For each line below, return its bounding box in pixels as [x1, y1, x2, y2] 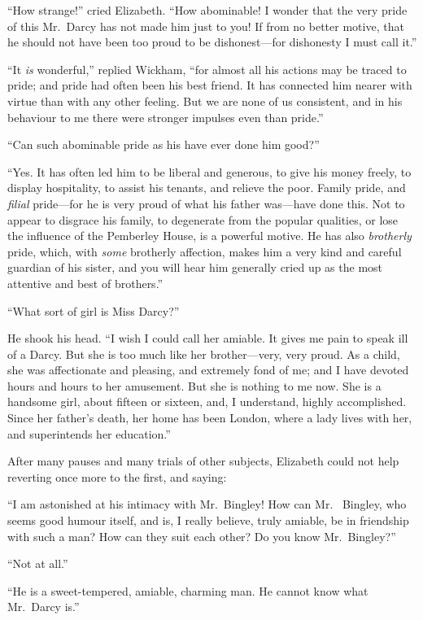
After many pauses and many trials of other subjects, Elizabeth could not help [7, 452, 399, 469]
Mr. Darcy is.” [7, 598, 80, 615]
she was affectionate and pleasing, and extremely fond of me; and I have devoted [7, 361, 409, 378]
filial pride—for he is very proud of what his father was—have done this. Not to [7, 194, 405, 212]
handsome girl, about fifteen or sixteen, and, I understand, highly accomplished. [7, 393, 407, 410]
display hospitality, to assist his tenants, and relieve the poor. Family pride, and [7, 179, 406, 196]
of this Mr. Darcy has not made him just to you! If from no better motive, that [7, 17, 404, 34]
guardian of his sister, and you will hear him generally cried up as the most [7, 259, 383, 276]
